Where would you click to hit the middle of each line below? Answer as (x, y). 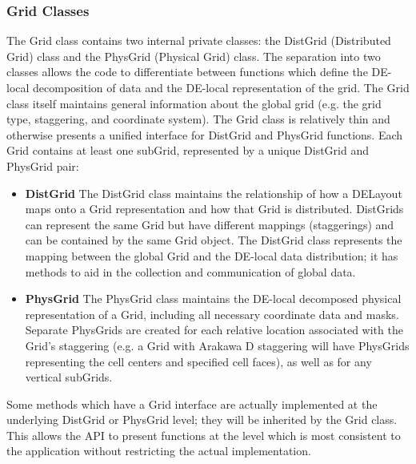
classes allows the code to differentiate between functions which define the (187, 72)
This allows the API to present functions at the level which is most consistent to (204, 435)
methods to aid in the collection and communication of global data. (190, 271)
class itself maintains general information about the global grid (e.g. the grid (194, 103)
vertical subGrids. (69, 377)
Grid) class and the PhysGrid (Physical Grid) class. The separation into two (194, 56)
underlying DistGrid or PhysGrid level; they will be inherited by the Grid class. (202, 420)
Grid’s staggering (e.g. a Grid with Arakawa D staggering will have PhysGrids (217, 345)
